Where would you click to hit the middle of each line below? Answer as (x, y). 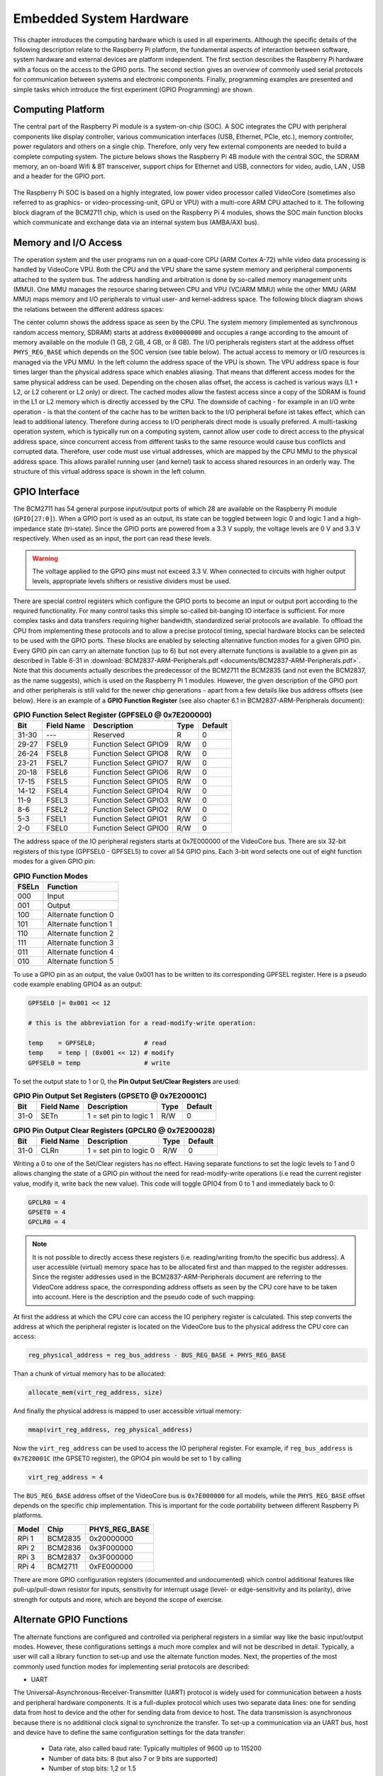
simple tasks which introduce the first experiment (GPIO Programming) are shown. (134, 90)
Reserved (109, 735)
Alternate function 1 (80, 924)
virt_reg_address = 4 (66, 1477)
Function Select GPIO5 (131, 781)
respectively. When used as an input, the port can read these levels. (112, 538)
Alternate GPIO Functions (71, 1620)
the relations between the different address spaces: (89, 309)
